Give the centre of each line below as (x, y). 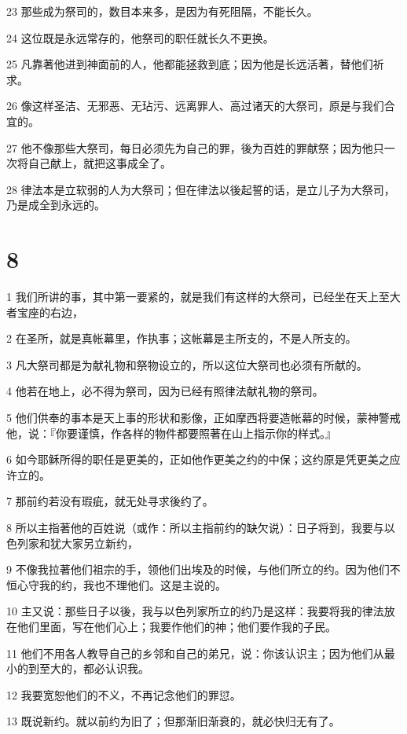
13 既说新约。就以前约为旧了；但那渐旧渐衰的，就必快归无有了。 (173, 721)
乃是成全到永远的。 (56, 205)
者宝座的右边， (45, 312)
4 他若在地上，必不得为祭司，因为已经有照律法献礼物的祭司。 (165, 391)
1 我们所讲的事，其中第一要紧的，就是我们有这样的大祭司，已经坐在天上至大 (203, 297)
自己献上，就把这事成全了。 (99, 163)
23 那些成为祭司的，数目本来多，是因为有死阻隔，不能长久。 (162, 11)
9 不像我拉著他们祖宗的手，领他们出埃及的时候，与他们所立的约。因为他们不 (203, 569)
